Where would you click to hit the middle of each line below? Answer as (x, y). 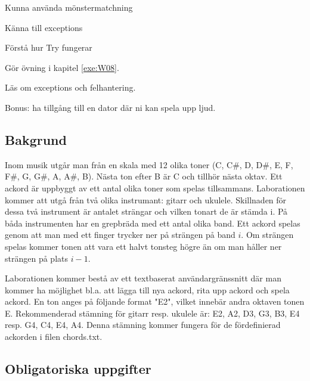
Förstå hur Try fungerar (49, 47)
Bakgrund (36, 139)
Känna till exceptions (44, 27)
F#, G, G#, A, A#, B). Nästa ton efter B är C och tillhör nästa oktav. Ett (144, 176)
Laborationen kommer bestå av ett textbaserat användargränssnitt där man (143, 278)
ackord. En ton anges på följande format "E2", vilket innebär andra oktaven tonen (155, 301)
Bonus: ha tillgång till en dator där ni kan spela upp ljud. (110, 107)
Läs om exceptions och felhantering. (70, 87)
